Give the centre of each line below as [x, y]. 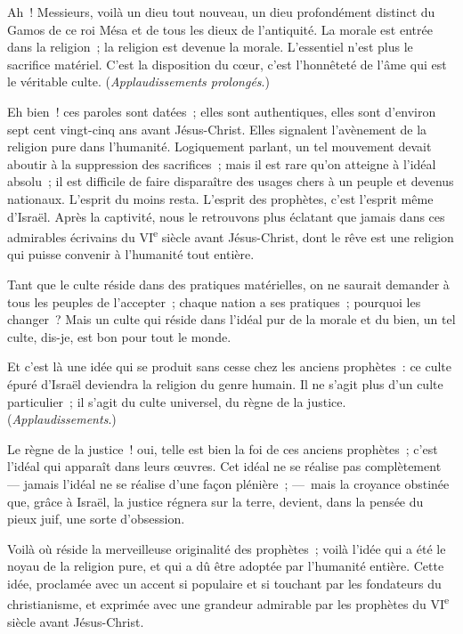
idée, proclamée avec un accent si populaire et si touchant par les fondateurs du [224, 583]
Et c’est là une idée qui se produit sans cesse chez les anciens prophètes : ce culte [230, 366]
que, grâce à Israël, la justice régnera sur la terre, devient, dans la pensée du [215, 501]
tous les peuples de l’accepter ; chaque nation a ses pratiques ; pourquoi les [214, 301]
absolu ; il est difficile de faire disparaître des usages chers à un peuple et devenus [231, 181]
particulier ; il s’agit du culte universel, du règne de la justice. [177, 401]
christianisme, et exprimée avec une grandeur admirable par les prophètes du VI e [228, 603]
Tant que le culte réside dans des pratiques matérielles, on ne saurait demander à [228, 284]
